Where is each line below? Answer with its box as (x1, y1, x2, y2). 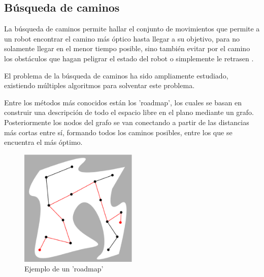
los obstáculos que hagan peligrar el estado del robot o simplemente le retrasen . (4, 53, 254, 63)
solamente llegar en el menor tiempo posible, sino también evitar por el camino (4, 43, 250, 54)
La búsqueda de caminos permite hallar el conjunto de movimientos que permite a (4, 23, 260, 34)
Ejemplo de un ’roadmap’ (24, 263, 104, 274)
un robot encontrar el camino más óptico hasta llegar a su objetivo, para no (4, 33, 240, 44)
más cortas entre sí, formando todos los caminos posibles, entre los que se (4, 127, 233, 137)
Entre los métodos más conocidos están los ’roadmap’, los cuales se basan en (4, 97, 242, 107)
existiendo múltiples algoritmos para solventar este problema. (4, 80, 195, 91)
